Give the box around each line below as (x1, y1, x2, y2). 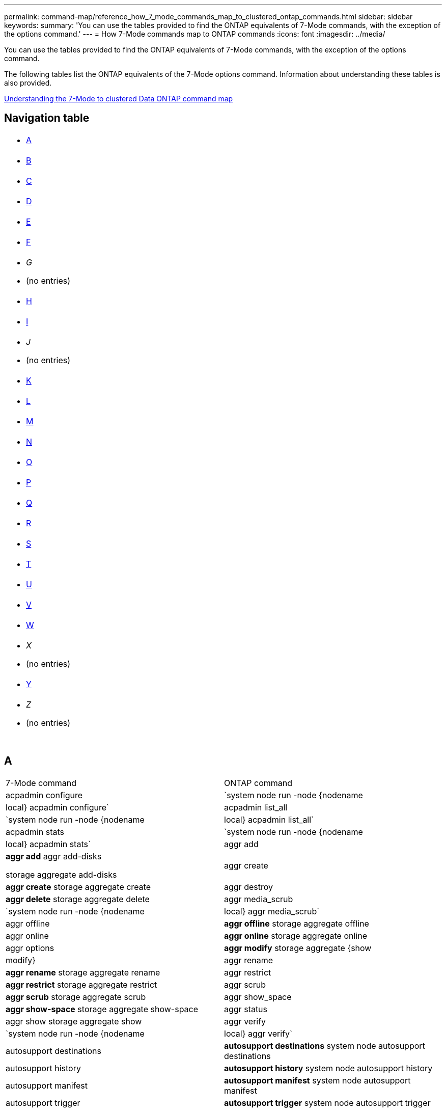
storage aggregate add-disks (6, 869, 117, 880)
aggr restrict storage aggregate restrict (6, 979, 157, 990)
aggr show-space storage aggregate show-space (6, 1003, 199, 1014)
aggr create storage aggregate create (6, 881, 151, 892)
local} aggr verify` (224, 1028, 293, 1039)
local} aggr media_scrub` (224, 906, 320, 916)
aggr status (224, 1003, 268, 1014)
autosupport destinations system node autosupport (224, 1040, 425, 1051)
